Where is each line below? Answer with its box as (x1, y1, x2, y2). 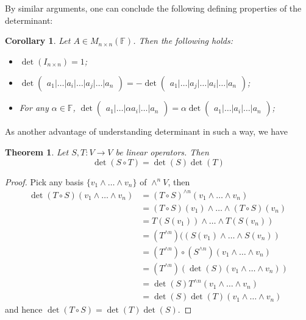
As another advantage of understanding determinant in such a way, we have (5, 125, 288, 138)
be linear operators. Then (115, 145, 209, 158)
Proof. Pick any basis (5, 175, 84, 188)
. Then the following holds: (133, 34, 233, 47)
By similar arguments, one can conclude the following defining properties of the (5, 2, 302, 14)
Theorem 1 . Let (5, 145, 69, 158)
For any (19, 101, 49, 114)
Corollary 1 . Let (5, 34, 71, 47)
